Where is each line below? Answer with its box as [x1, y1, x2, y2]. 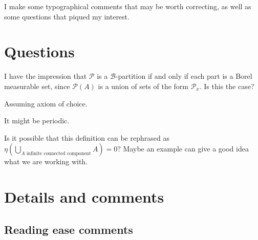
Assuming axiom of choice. [4, 98, 88, 108]
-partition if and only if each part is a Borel [115, 71, 252, 81]
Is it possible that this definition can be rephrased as [4, 132, 169, 143]
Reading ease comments [4, 221, 133, 237]
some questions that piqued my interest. [4, 11, 130, 21]
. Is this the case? [199, 80, 254, 91]
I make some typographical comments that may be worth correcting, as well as [4, 1, 251, 11]
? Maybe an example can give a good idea [117, 143, 249, 154]
